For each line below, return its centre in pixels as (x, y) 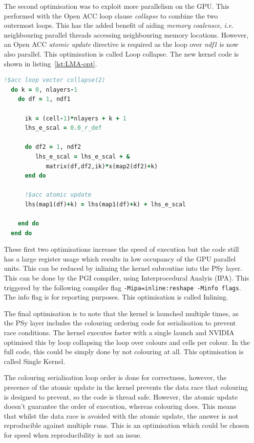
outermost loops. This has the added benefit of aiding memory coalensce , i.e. (119, 25)
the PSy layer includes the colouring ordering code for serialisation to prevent (120, 323)
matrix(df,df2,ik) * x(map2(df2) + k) (102, 166)
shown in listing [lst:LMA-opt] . (51, 63)
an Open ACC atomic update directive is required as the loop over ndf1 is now (121, 44)
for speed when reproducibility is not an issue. (73, 435)
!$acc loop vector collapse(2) (55, 80)
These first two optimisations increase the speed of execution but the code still (122, 249)
